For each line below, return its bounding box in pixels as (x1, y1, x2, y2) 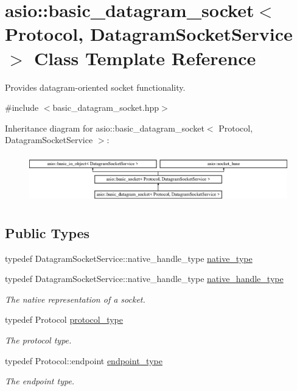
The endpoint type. (5, 375, 75, 387)
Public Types (5, 223, 90, 242)
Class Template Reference (34, 45, 256, 70)
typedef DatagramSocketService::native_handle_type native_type (5, 252, 253, 264)
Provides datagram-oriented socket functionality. (5, 80, 186, 93)
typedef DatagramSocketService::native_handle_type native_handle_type (5, 272, 284, 285)
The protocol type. (5, 334, 72, 347)
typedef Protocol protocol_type (5, 313, 123, 326)
